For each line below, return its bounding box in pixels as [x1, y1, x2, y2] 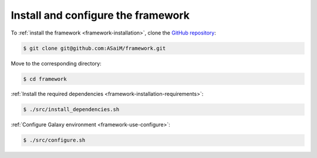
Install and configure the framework [11, 9, 190, 22]
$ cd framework [23, 75, 67, 82]
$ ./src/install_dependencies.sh [23, 106, 120, 113]
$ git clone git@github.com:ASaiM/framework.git [23, 44, 166, 51]
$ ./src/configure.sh [23, 137, 86, 143]
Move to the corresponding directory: [11, 60, 102, 67]
